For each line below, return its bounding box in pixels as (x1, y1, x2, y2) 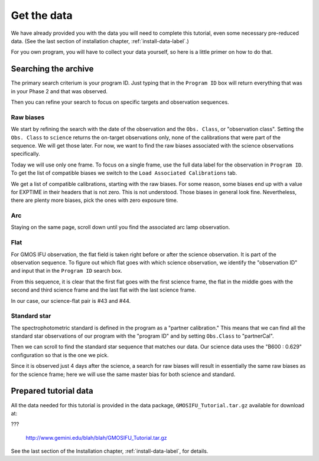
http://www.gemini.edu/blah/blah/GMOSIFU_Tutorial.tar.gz (25, 434, 168, 441)
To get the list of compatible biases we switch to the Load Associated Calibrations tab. (11, 169, 237, 176)
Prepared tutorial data (11, 386, 94, 396)
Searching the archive (11, 64, 94, 74)
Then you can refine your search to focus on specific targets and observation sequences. (11, 99, 230, 106)
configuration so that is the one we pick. (11, 351, 109, 358)
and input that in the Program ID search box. (11, 267, 122, 274)
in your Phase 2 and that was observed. (11, 87, 108, 94)
